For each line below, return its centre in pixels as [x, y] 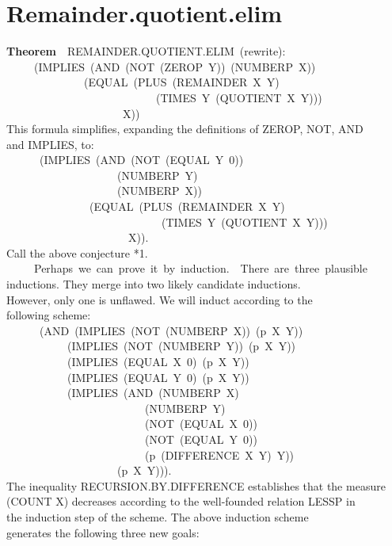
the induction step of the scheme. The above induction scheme [158, 516]
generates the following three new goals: [103, 532]
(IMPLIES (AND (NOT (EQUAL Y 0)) [141, 160]
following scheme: [49, 315]
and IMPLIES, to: [50, 144]
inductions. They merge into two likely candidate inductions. [154, 284]
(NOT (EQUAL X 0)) [201, 424]
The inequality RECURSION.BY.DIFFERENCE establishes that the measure [196, 485]
